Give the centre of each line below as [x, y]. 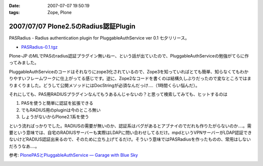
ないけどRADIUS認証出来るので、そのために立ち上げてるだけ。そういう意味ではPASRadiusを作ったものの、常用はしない [130, 139]
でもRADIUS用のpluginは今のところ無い [61, 110]
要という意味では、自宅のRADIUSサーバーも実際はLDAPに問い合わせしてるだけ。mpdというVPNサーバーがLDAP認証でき [131, 132]
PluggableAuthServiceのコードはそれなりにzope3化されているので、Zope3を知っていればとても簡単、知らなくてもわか [129, 72]
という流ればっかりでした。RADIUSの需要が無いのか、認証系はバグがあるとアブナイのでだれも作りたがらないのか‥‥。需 [130, 126]
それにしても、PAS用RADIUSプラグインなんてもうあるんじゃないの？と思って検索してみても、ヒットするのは [118, 94]
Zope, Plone [60, 13]
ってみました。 [24, 63]
